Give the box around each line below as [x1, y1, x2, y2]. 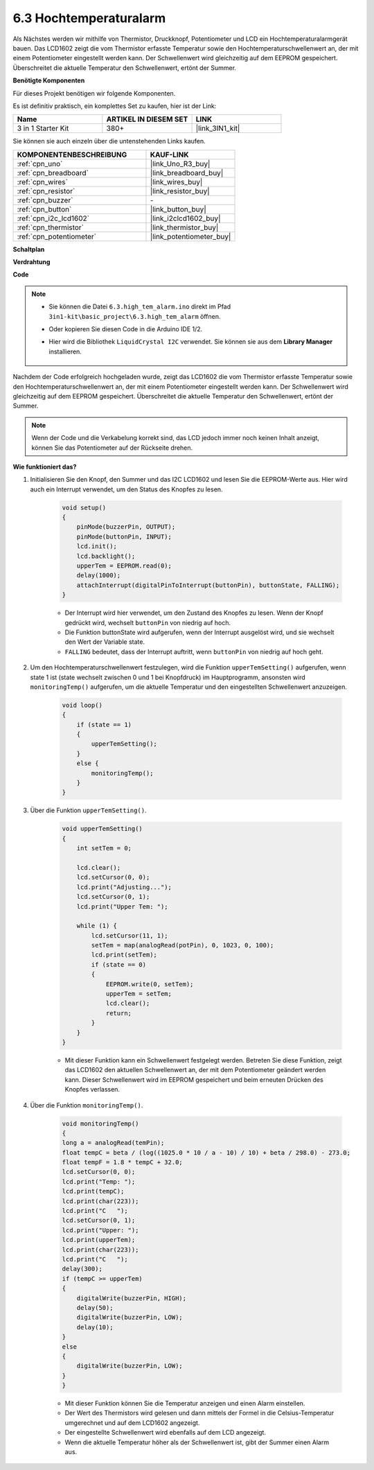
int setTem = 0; [76, 844, 132, 852]
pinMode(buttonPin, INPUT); [76, 532, 172, 541]
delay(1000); [76, 572, 121, 579]
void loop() [62, 701, 103, 709]
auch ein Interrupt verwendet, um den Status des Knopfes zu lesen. [30, 485, 223, 493]
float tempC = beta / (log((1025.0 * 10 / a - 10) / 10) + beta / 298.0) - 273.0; [62, 1148, 351, 1157]
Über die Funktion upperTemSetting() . [30, 806, 147, 814]
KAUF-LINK [150, 150, 189, 159]
